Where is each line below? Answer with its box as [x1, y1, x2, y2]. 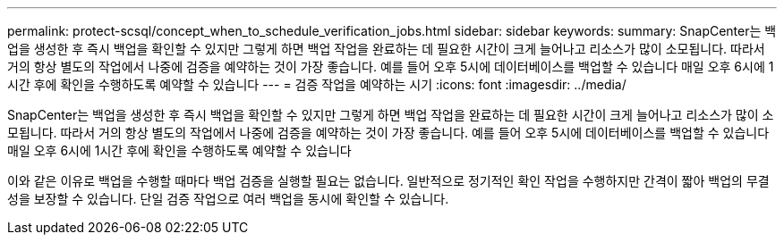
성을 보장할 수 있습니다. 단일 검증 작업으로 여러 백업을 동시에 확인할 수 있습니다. [7, 191, 449, 206]
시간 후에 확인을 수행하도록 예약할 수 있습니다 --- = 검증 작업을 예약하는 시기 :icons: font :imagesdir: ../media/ [7, 77, 626, 92]
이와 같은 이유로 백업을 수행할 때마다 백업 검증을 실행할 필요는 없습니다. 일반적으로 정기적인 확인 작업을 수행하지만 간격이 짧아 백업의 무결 [7, 173, 770, 188]
